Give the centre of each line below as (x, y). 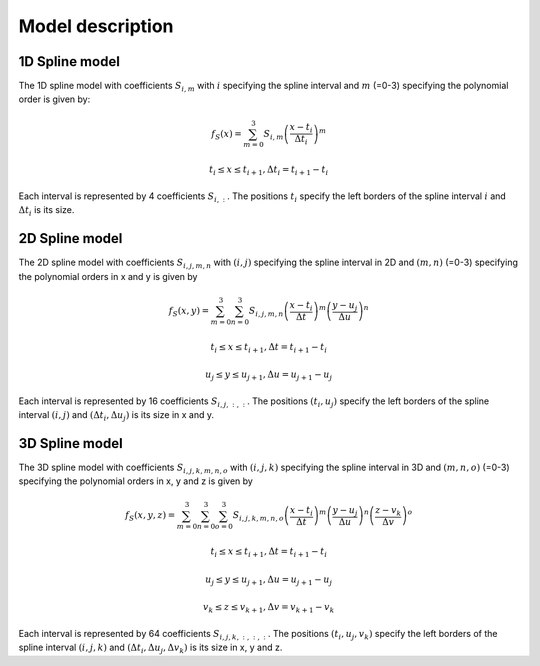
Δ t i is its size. (46, 211)
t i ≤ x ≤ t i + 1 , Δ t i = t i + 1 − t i (268, 171)
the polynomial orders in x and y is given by (108, 276)
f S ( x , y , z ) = (150, 517)
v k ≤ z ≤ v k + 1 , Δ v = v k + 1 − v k (269, 608)
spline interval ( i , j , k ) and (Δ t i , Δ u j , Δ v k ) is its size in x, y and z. (150, 648)
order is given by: (54, 99)
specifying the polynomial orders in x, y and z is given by (136, 481)
